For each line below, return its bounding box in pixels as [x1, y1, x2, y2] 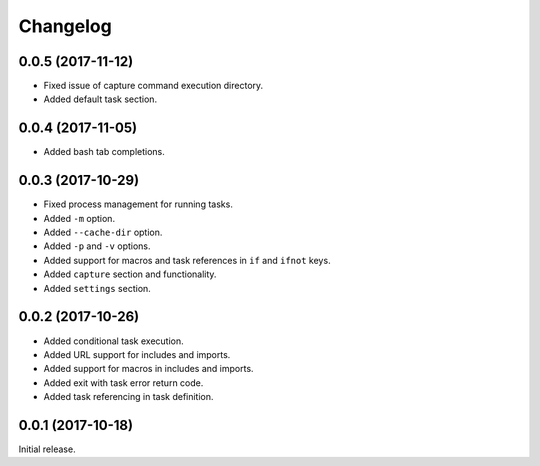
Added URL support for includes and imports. [43, 348, 231, 360]
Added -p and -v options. [43, 240, 151, 252]
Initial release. [18, 443, 76, 455]
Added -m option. [43, 212, 115, 224]
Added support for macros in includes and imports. [43, 363, 254, 375]
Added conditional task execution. [43, 335, 184, 347]
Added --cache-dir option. [43, 226, 163, 239]
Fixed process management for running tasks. [43, 198, 234, 210]
